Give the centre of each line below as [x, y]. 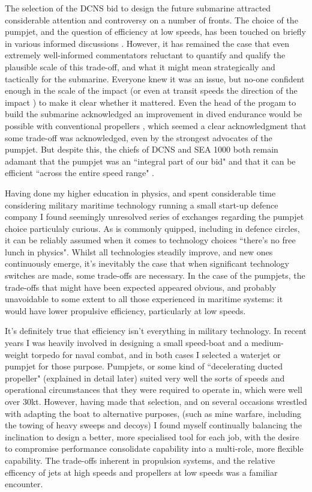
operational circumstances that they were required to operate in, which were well [154, 390]
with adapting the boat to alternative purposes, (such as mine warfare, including [153, 413]
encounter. [24, 484]
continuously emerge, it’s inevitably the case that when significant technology [147, 263]
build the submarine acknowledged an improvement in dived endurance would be [154, 114]
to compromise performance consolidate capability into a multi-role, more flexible [154, 448]
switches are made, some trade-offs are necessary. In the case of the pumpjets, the [155, 275]
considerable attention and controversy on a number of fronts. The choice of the [151, 20]
